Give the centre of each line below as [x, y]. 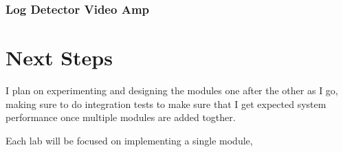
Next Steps [59, 57]
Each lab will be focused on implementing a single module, [129, 140]
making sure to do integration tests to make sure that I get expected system [166, 104]
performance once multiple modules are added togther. [121, 117]
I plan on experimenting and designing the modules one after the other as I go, [172, 90]
